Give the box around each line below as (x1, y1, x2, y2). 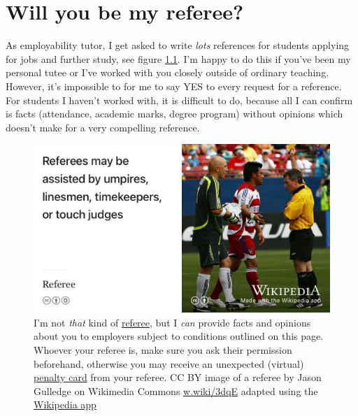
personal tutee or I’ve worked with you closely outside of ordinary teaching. (6, 65, 329, 80)
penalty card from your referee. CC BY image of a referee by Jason (34, 370, 322, 385)
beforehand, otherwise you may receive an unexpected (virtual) (34, 356, 304, 371)
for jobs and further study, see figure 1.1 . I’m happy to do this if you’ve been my (6, 51, 351, 66)
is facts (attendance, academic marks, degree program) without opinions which (6, 106, 343, 121)
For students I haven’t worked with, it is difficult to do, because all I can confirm (6, 92, 353, 107)
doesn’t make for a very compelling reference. (6, 120, 200, 134)
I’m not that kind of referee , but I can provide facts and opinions (34, 315, 311, 329)
